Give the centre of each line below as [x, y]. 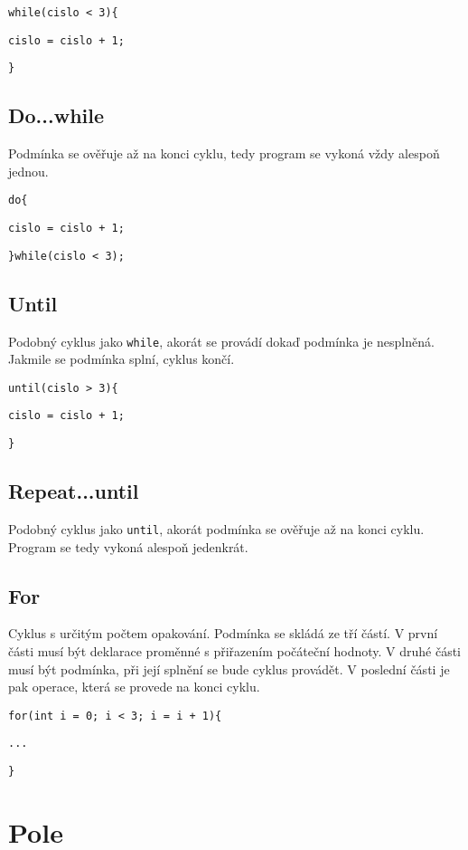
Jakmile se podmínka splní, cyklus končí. [122, 359]
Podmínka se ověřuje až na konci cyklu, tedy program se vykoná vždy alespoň [224, 153]
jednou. [28, 171]
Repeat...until [74, 491]
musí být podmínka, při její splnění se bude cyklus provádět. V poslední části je [229, 669]
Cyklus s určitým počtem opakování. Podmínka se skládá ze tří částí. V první [223, 633]
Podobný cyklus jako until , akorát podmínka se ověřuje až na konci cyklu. [216, 528]
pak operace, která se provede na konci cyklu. [134, 687]
